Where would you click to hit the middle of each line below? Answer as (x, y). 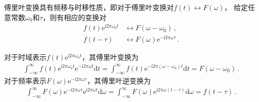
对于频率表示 (25, 81)
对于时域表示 (25, 57)
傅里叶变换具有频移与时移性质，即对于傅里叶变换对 (89, 7)
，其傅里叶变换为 (110, 57)
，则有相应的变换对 (74, 17)
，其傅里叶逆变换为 (119, 81)
